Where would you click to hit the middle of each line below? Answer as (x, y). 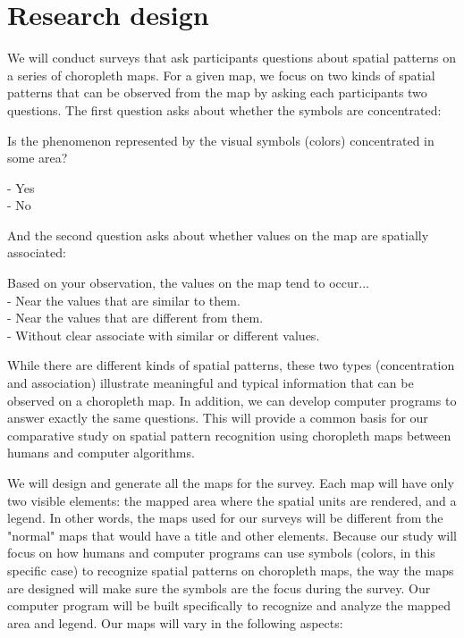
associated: (37, 252)
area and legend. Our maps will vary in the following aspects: (175, 622)
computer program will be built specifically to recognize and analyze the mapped (229, 605)
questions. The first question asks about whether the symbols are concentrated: (224, 109)
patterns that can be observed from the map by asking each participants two (217, 92)
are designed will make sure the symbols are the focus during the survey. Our (219, 588)
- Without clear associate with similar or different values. (164, 335)
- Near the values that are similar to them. (124, 300)
